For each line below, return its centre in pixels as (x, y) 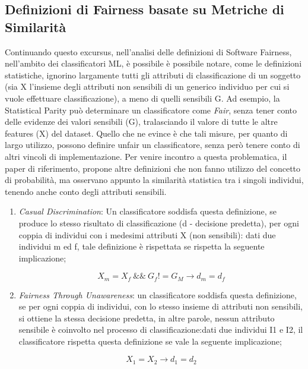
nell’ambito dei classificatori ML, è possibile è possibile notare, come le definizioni (153, 63)
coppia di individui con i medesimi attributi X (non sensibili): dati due (147, 234)
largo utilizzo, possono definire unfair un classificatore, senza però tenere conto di (153, 145)
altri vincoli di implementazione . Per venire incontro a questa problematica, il (146, 156)
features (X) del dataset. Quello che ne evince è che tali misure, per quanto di (146, 133)
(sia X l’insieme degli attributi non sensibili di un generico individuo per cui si (147, 86)
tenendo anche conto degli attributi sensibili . (86, 191)
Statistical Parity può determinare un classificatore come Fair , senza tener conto (151, 110)
